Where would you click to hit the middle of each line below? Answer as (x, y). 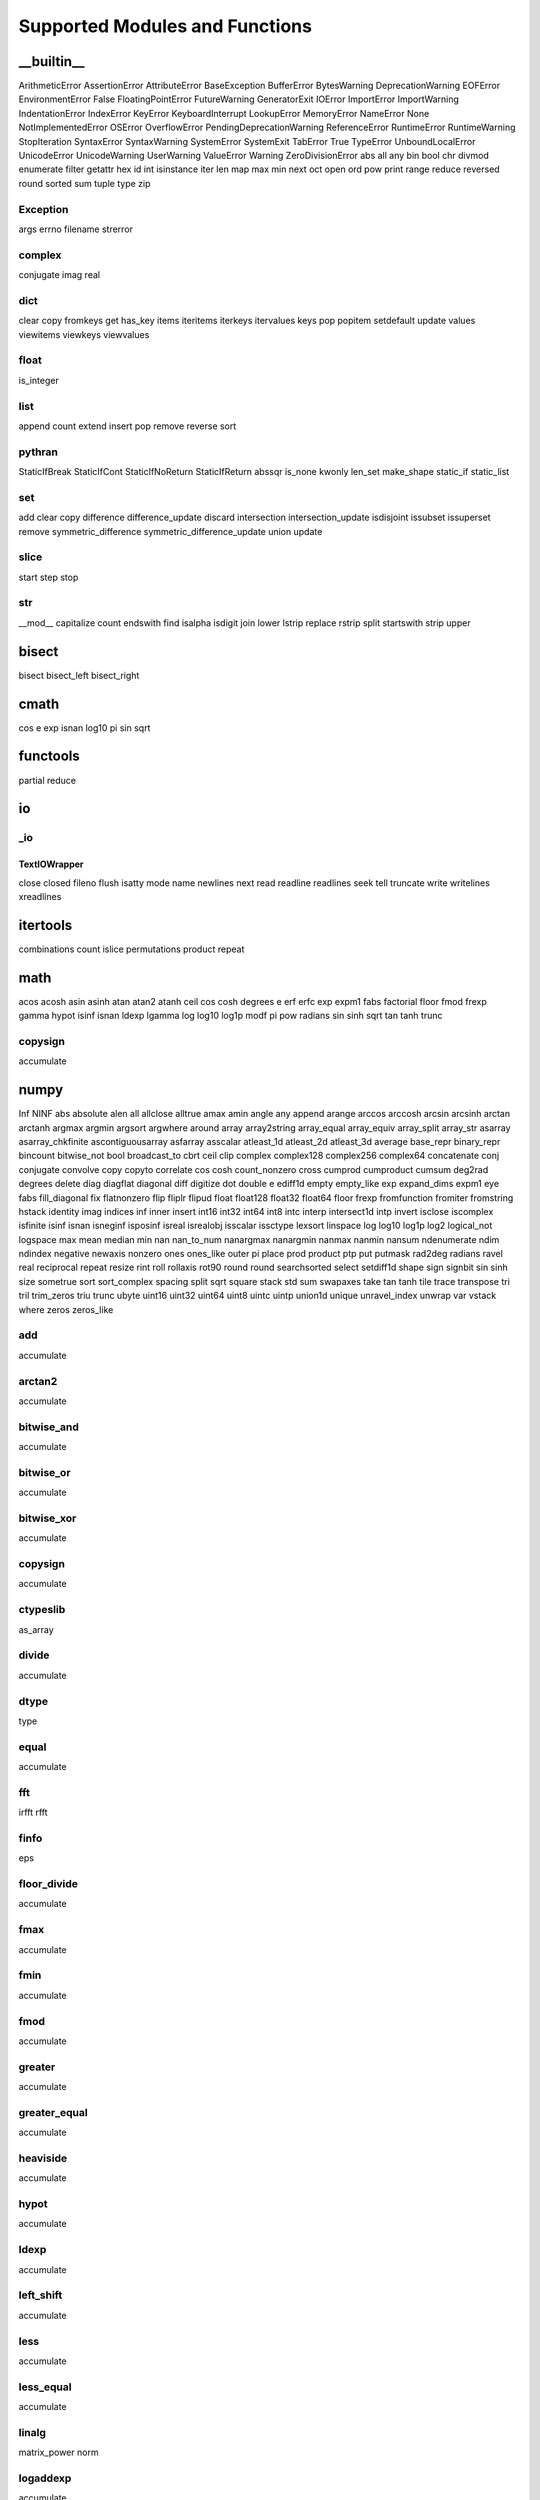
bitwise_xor (47, 1518)
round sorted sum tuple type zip (84, 183)
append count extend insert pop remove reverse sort (127, 426)
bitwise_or (44, 1472)
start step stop (48, 577)
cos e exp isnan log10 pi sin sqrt (84, 727)
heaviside (43, 2158)
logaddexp (45, 2478)
